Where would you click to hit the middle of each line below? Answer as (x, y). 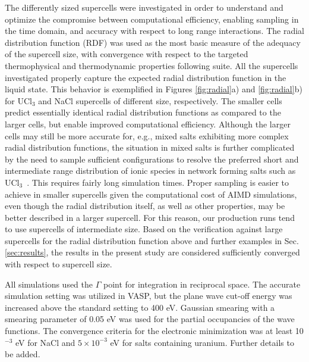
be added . (23, 354)
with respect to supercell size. (59, 264)
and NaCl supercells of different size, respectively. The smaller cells (160, 100)
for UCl (18, 100)
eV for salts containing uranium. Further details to (202, 342)
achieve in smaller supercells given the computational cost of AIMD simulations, (151, 194)
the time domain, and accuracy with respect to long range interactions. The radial (154, 31)
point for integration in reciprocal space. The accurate (202, 284)
